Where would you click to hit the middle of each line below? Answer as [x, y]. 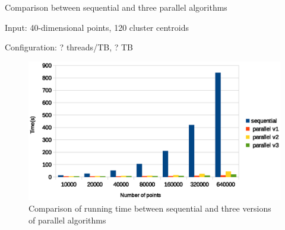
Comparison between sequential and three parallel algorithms [116, 7]
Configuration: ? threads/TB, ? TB [69, 47]
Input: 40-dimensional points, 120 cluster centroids [97, 27]
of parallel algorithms [67, 220]
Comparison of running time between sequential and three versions [150, 208]
